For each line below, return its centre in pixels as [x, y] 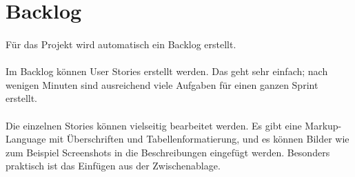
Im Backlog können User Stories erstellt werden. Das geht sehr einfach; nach [167, 71]
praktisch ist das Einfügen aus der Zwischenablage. [113, 166]
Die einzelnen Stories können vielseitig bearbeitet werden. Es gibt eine [154, 125]
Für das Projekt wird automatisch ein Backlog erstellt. [121, 44]
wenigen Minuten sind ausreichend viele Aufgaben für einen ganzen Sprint [162, 84]
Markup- [323, 125]
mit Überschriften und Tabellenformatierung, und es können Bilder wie [199, 139]
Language [26, 139]
